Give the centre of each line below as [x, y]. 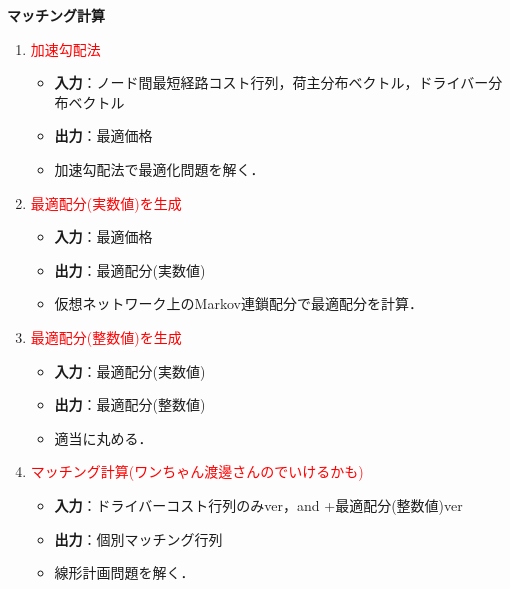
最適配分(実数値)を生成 [106, 202]
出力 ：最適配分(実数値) [130, 269]
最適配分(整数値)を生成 [106, 336]
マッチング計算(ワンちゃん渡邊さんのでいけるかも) [197, 471]
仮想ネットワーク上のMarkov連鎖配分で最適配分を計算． [238, 303]
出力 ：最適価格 [103, 135]
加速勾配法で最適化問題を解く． [159, 168]
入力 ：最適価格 [103, 236]
